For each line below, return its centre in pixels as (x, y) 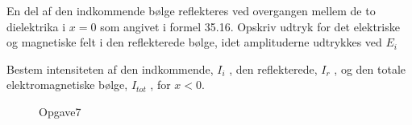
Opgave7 (60, 111)
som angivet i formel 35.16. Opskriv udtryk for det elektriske (250, 26)
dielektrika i (36, 26)
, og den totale (370, 69)
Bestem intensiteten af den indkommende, (110, 69)
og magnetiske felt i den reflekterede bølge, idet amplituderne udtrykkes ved (194, 42)
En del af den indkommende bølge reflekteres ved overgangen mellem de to (191, 10)
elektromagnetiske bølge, (67, 85)
